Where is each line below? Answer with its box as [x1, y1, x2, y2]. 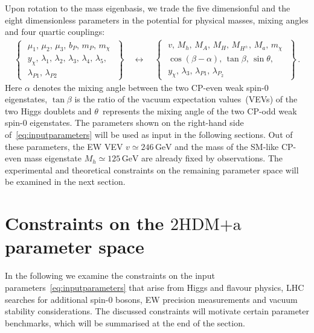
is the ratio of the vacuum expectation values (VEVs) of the [74, 93, 298, 105]
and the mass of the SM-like [175, 140, 279, 152]
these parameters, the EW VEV [5, 140, 123, 152]
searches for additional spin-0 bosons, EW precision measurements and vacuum [5, 293, 298, 305]
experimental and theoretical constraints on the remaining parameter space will [5, 163, 299, 176]
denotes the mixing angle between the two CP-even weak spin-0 [33, 81, 269, 93]
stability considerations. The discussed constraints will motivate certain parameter [5, 305, 310, 317]
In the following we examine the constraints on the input [5, 269, 215, 282]
